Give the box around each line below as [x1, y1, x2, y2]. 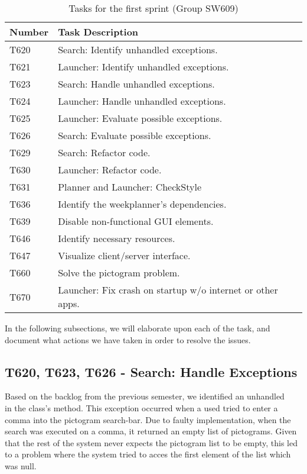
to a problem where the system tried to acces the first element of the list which [5, 448, 291, 460]
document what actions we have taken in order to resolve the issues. [5, 333, 251, 346]
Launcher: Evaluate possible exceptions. [58, 111, 223, 125]
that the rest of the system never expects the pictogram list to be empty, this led [5, 436, 298, 449]
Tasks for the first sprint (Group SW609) [68, 1, 239, 15]
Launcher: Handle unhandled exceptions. [58, 94, 226, 108]
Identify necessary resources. [58, 231, 175, 245]
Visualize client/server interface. [58, 249, 191, 262]
